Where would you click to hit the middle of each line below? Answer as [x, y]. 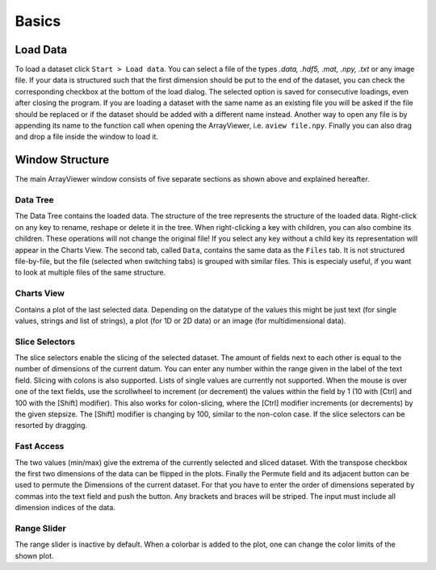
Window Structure [62, 160]
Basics [38, 21]
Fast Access [40, 446]
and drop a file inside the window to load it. [87, 136]
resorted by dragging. [51, 425]
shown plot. [34, 555]
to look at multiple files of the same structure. [90, 272]
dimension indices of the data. [65, 508]
